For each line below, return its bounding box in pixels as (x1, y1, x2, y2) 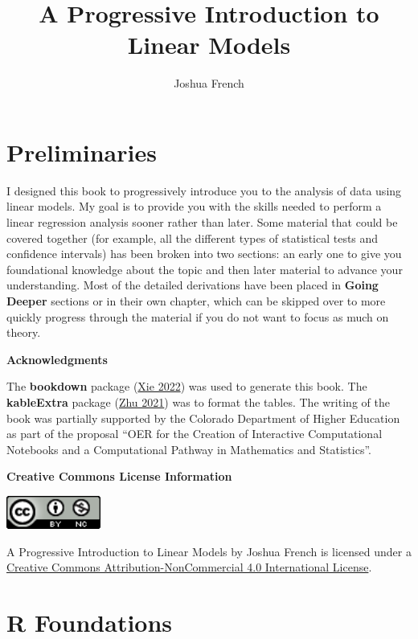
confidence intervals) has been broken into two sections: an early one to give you (6, 245, 402, 262)
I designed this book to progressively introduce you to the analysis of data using (6, 182, 402, 199)
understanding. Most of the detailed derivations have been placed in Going (6, 276, 379, 293)
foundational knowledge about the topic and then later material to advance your (6, 260, 403, 277)
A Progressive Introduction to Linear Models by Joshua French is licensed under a (6, 543, 412, 559)
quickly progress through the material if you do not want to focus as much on (6, 308, 389, 325)
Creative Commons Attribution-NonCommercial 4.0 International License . (6, 559, 372, 576)
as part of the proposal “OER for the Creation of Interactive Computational (6, 425, 383, 442)
